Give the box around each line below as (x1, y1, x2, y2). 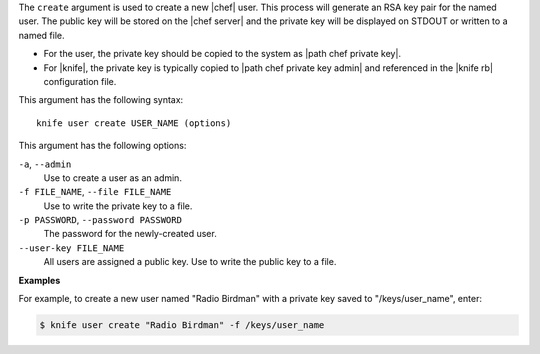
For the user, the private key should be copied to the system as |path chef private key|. (43, 48, 402, 60)
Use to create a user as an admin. (43, 171, 182, 184)
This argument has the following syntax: (18, 94, 184, 106)
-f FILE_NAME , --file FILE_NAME (18, 186, 172, 198)
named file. (18, 29, 65, 41)
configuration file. (43, 75, 117, 87)
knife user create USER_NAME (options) (36, 117, 232, 129)
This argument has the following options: (18, 140, 187, 152)
